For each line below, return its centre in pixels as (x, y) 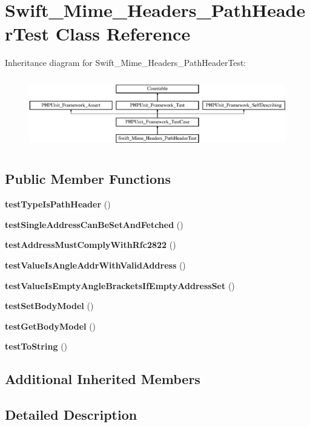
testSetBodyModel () (49, 306)
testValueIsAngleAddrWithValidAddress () (95, 265)
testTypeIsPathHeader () (58, 204)
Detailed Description (71, 415)
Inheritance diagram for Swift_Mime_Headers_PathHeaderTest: (126, 63)
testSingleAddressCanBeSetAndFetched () (94, 224)
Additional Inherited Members (103, 379)
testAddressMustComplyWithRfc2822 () (91, 245)
